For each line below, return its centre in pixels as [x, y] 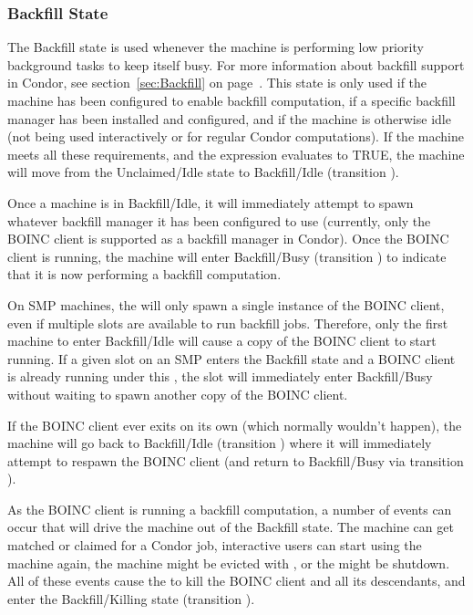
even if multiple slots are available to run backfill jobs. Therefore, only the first [228, 323]
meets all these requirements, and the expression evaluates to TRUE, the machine [236, 154]
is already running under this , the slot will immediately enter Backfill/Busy [220, 376]
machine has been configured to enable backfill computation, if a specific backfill [231, 100]
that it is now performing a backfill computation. [144, 274]
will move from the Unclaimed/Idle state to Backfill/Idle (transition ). [203, 172]
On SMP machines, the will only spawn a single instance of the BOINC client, [226, 304]
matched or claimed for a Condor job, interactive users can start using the [215, 545]
